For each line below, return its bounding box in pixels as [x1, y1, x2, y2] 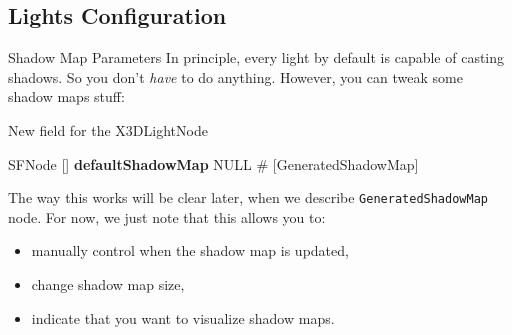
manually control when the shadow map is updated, [31, 240, 349, 261]
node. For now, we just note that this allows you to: [8, 206, 326, 227]
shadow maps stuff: [8, 86, 125, 107]
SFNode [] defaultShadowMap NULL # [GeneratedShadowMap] [8, 153, 419, 174]
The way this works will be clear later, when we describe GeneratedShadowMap [8, 187, 488, 208]
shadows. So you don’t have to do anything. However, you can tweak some [8, 66, 463, 87]
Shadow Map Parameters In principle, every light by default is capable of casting [8, 47, 505, 68]
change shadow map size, [31, 274, 185, 295]
